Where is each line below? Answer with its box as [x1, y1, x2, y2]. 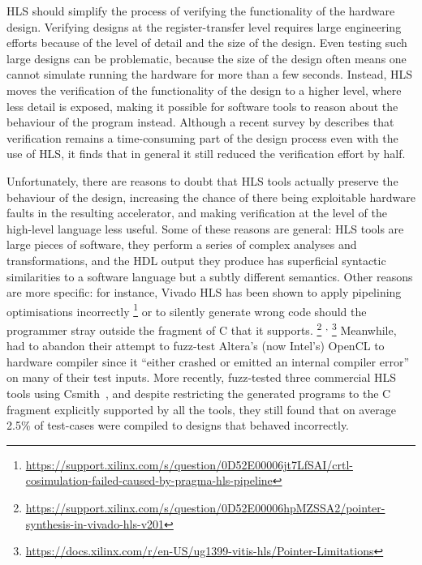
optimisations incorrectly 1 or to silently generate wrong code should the [6, 300, 367, 319]
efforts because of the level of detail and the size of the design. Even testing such [6, 34, 407, 51]
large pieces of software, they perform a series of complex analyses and [6, 236, 357, 253]
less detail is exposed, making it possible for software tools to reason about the [6, 97, 398, 114]
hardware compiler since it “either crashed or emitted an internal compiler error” [6, 353, 410, 370]
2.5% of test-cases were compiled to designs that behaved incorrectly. [6, 417, 350, 434]
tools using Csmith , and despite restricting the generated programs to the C [6, 384, 391, 401]
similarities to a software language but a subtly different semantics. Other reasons [6, 268, 413, 285]
